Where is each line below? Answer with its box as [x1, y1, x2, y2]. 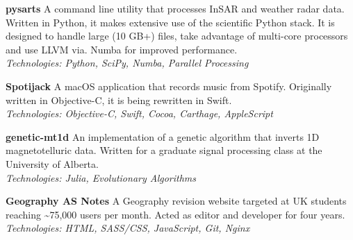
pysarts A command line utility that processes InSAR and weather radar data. [6, 1, 345, 15]
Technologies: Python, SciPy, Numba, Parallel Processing [6, 55, 249, 70]
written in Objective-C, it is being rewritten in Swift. [6, 92, 232, 107]
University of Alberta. [6, 156, 99, 171]
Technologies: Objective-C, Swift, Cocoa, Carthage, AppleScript [6, 106, 273, 121]
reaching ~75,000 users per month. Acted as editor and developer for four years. [6, 207, 345, 221]
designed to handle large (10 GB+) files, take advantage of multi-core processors [6, 28, 348, 43]
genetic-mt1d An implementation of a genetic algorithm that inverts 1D [6, 129, 320, 144]
